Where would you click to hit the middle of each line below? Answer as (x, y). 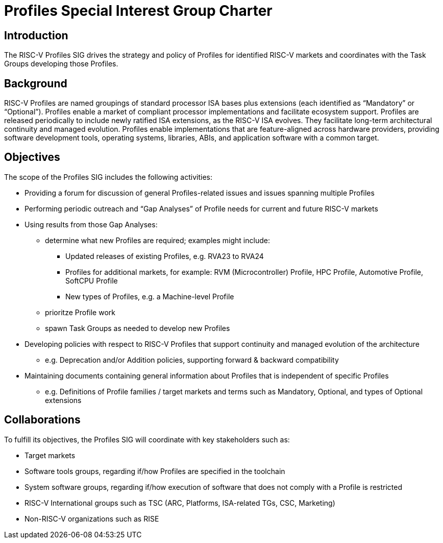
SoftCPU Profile (92, 280)
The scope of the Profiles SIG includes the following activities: (108, 177)
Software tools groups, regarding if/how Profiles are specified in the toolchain (155, 471)
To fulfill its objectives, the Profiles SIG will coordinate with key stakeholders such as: (147, 439)
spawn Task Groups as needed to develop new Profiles (138, 328)
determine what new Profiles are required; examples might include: (157, 240)
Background (36, 83)
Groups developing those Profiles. (61, 64)
